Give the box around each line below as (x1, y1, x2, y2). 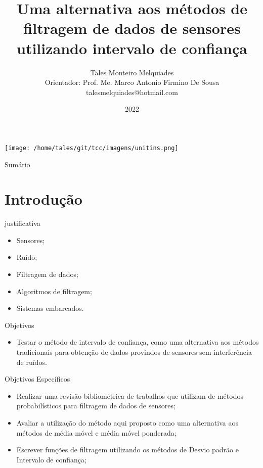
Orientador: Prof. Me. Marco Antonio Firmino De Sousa (45, 77, 220, 87)
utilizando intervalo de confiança (17, 37, 247, 58)
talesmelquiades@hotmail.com (86, 86, 178, 97)
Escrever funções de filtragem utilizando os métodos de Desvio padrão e (16, 444, 239, 455)
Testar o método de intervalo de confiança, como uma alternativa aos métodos (16, 337, 259, 347)
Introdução (5, 189, 82, 209)
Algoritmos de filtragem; (16, 286, 92, 296)
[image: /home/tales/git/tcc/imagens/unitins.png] (5, 144, 179, 152)
